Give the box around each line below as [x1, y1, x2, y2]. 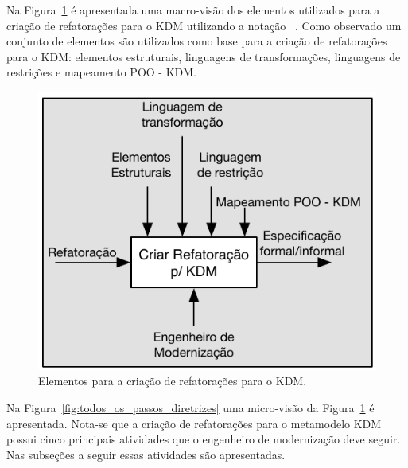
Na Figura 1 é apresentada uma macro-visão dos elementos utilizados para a [6, 2, 380, 18]
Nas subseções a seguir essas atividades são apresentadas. [6, 446, 286, 462]
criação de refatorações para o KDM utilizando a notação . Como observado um [6, 17, 402, 33]
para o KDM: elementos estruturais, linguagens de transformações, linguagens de [6, 48, 401, 64]
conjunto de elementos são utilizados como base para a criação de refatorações [6, 33, 387, 49]
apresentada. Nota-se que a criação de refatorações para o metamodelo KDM [6, 415, 382, 431]
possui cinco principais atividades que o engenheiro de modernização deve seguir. [6, 431, 401, 447]
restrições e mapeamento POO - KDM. [6, 64, 196, 80]
